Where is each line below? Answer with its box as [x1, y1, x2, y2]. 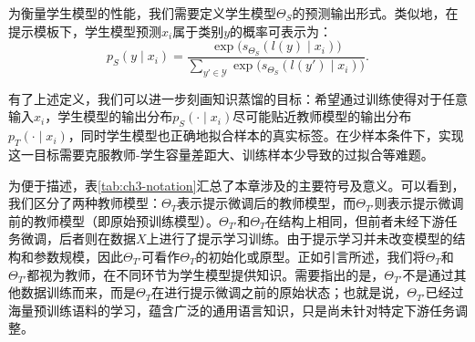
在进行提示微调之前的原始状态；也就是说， [151, 283, 408, 302]
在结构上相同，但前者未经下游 [265, 211, 445, 230]
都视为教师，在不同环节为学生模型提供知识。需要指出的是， [26, 264, 385, 284]
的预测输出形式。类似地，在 [292, 4, 459, 22]
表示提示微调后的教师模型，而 [177, 193, 356, 212]
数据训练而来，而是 [20, 283, 136, 302]
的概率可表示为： [230, 21, 333, 40]
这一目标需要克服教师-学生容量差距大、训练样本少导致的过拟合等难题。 [8, 145, 434, 164]
